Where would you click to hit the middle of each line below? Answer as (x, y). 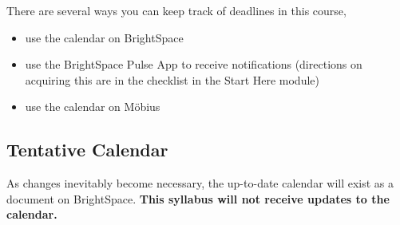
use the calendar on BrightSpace (104, 37)
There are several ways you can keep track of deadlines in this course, (176, 10)
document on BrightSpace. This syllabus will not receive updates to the (198, 198)
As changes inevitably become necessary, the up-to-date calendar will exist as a (200, 183)
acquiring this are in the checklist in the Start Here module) (172, 79)
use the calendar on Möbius (93, 107)
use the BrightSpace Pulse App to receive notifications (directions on (194, 64)
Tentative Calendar (87, 150)
